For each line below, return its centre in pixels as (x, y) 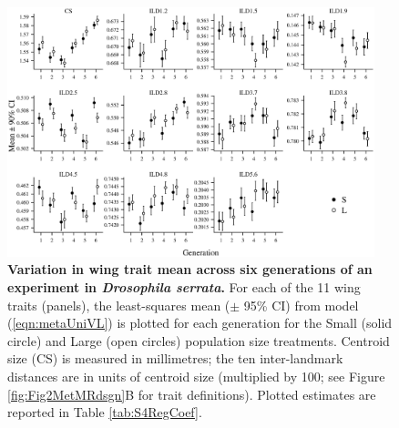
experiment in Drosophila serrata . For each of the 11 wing (184, 286)
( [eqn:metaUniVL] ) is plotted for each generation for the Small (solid (200, 323)
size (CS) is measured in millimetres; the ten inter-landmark (175, 358)
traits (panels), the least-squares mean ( (119, 305)
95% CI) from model (301, 305)
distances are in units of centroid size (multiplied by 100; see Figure (196, 376)
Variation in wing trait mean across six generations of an (190, 269)
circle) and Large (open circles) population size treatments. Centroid (199, 340)
